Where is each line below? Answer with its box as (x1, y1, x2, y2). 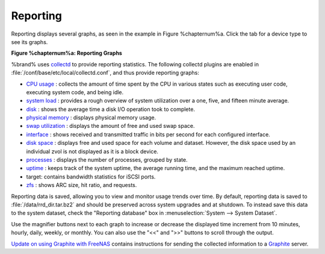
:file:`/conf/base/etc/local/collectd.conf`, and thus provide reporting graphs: (11, 69, 200, 77)
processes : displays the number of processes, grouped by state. (26, 156, 188, 164)
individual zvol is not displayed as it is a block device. (26, 148, 159, 155)
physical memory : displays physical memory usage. (26, 114, 156, 121)
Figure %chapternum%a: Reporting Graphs (11, 49, 123, 57)
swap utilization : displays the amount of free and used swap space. (26, 122, 195, 130)
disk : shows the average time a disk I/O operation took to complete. (26, 106, 196, 113)
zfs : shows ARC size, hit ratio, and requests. (26, 182, 137, 189)
